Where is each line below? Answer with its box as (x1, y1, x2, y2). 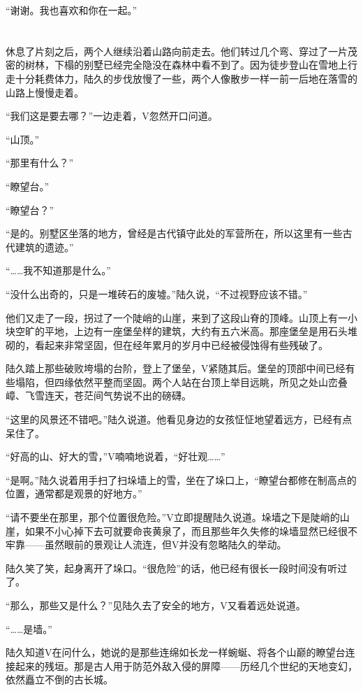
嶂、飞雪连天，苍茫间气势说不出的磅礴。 (6, 388, 191, 403)
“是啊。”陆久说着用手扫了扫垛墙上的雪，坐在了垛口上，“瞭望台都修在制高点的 (6, 472, 357, 487)
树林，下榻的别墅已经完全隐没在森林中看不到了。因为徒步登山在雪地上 (24, 57, 348, 72)
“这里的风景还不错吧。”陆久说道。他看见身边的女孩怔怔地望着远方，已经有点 (6, 412, 353, 427)
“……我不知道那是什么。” (6, 263, 111, 278)
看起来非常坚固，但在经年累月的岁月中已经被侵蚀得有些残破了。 (34, 337, 328, 352)
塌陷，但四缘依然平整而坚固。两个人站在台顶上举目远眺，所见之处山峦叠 (15, 374, 348, 389)
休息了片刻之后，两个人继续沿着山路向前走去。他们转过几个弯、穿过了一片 (6, 43, 348, 58)
